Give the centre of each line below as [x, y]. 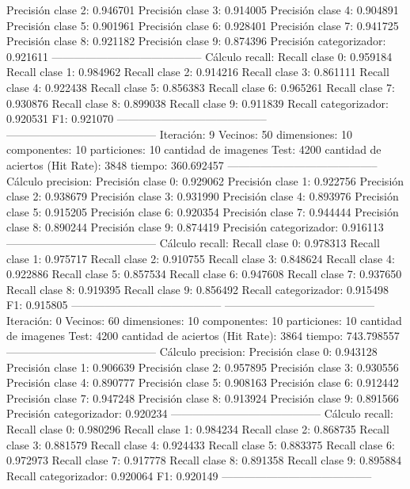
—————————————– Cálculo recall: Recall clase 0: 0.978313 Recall [193, 242]
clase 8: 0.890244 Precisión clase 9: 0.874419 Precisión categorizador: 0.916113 [195, 227]
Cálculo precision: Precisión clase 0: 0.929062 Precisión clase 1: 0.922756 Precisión [205, 180]
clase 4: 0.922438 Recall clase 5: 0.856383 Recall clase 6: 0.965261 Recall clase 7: [201, 87]
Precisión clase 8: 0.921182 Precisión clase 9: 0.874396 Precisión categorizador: [196, 41]
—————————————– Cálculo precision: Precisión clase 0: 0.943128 [192, 351]
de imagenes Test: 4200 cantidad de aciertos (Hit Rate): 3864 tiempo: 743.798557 [203, 336]
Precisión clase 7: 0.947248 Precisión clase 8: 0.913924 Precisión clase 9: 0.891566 [203, 397]
